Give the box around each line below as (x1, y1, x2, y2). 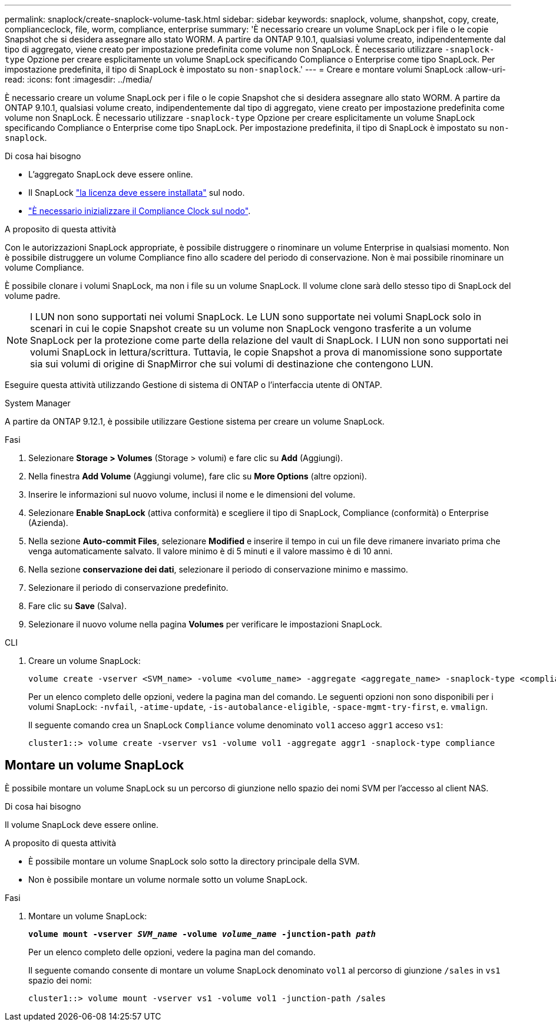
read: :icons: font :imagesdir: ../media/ (5, 74, 153, 84)
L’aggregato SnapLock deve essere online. (28, 169, 193, 179)
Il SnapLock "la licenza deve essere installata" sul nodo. (28, 188, 245, 198)
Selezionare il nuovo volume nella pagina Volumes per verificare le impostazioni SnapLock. (28, 619, 382, 629)
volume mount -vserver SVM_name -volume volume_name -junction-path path (28, 929, 376, 939)
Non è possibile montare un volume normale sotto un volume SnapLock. (28, 874, 308, 884)
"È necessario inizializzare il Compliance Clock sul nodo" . (28, 206, 251, 216)
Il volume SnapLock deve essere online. (5, 819, 159, 830)
